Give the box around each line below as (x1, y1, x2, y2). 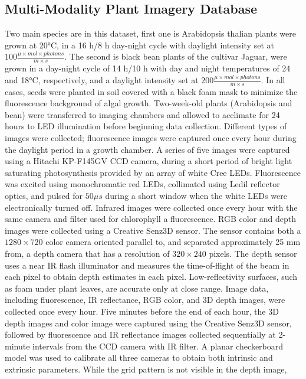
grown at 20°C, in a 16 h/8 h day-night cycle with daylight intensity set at (5, 38, 274, 51)
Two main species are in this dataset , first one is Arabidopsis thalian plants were (5, 27, 296, 40)
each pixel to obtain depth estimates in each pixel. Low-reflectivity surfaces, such (5, 270, 298, 283)
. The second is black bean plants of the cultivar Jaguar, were (64, 50, 287, 63)
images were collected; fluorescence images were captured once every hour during (5, 132, 297, 144)
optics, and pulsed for (5, 189, 83, 201)
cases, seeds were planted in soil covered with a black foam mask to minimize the (5, 85, 298, 97)
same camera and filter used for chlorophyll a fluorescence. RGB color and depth (5, 213, 297, 225)
